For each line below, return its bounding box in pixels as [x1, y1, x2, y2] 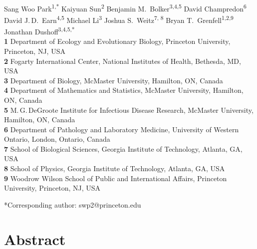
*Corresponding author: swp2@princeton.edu [4, 199, 141, 210]
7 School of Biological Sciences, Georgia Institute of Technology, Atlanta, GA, [4, 143, 243, 154]
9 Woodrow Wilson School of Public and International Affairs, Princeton [4, 173, 227, 183]
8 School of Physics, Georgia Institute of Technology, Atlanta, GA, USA [4, 163, 225, 174]
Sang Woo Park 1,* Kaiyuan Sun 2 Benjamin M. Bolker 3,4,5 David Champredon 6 [4, 1, 247, 13]
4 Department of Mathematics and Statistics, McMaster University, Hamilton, [4, 85, 244, 95]
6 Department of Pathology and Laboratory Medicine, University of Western [4, 124, 239, 134]
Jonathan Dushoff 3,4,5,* [4, 25, 75, 36]
